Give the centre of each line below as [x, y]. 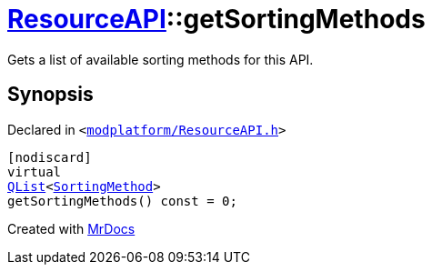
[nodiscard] [50, 157]
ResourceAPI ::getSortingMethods [216, 19]
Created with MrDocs [71, 228]
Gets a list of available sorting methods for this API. [161, 59]
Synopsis [50, 95]
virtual [35, 171]
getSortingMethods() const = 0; [122, 201]
